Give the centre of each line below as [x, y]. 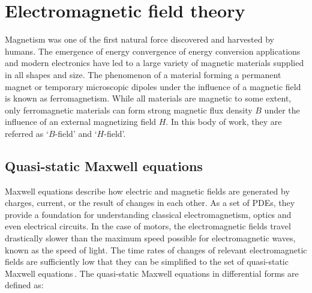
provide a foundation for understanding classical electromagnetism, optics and [148, 214]
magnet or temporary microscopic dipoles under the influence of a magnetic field [153, 86]
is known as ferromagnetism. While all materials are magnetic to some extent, [148, 98]
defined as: [24, 285]
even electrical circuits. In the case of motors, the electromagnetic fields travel [148, 226]
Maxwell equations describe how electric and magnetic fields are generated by [147, 191]
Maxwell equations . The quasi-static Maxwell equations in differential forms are [152, 273]
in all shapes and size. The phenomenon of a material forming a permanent [143, 74]
